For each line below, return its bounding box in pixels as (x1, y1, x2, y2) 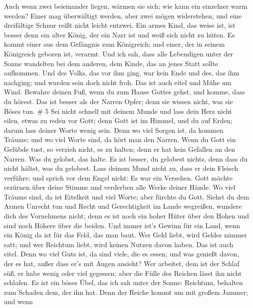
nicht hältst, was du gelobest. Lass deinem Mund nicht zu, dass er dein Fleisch (4, 163, 238, 173)
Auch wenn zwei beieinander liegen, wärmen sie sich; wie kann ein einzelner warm (4, 1, 248, 11)
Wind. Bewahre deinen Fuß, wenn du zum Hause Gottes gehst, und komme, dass (4, 87, 245, 97)
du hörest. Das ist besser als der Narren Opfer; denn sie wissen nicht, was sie (4, 96, 233, 106)
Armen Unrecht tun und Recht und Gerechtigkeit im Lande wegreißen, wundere (4, 201, 242, 211)
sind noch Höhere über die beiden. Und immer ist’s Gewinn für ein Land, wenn (4, 220, 240, 230)
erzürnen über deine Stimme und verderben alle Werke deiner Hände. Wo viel (4, 182, 235, 192)
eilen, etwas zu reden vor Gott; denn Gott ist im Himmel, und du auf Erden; (4, 115, 233, 126)
